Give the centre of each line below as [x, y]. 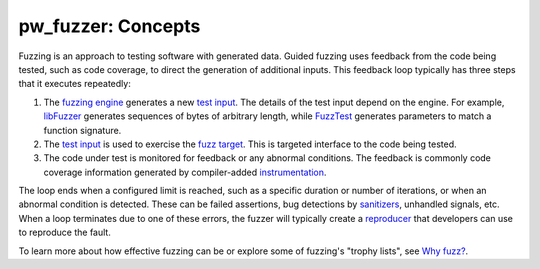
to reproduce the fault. [65, 232]
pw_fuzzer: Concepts [109, 26]
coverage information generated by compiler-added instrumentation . [185, 172]
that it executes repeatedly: [75, 84]
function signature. [82, 130]
